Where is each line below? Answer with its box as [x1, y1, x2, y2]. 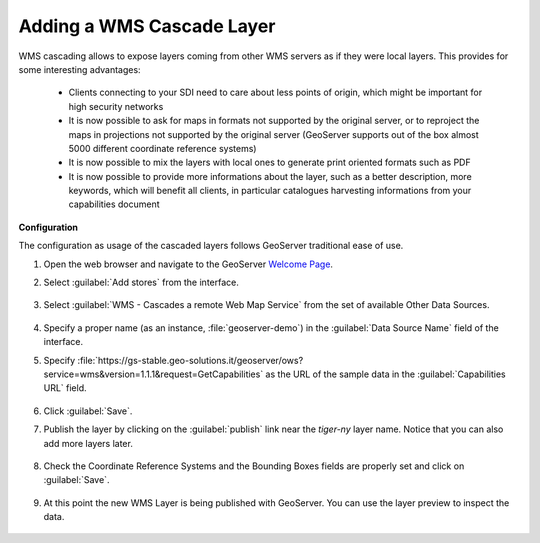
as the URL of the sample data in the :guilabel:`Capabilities [265, 368, 506, 380]
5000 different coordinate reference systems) [68, 142, 257, 154]
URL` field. [43, 382, 87, 394]
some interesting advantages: [18, 63, 141, 75]
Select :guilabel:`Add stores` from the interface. [43, 276, 239, 289]
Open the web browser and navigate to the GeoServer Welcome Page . [43, 258, 334, 270]
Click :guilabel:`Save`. [43, 405, 133, 417]
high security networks [68, 100, 164, 112]
